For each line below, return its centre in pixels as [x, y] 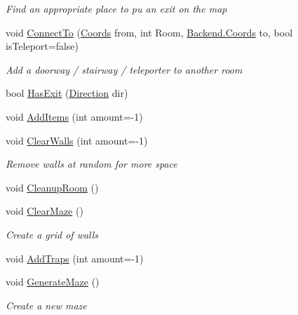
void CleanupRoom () [52, 187]
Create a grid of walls [52, 234]
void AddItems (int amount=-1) [74, 116]
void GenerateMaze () [53, 282]
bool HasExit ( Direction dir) [67, 93]
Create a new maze [46, 305]
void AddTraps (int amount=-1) [75, 258]
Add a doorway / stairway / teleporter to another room [124, 69]
